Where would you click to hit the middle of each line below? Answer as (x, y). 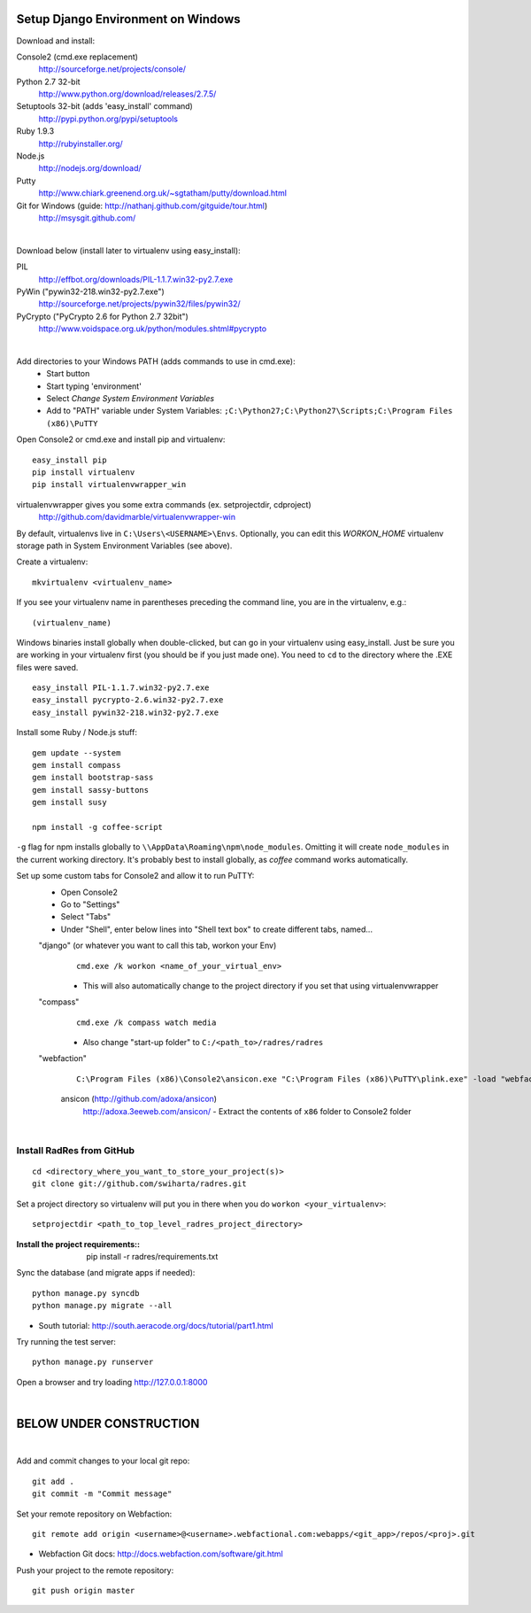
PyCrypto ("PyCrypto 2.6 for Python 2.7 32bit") (103, 316)
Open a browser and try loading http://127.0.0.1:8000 (112, 1382)
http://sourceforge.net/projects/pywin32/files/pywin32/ (139, 304)
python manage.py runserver (93, 1362)
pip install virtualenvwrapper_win (109, 485)
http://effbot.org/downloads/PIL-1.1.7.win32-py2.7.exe (136, 279)
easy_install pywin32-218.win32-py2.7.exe (126, 712)
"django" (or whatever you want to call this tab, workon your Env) (158, 946)
